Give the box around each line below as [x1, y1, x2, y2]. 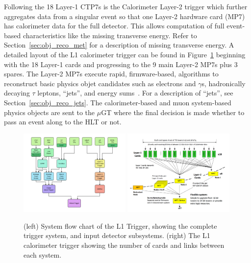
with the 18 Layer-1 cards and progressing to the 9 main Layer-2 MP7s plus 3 [4, 59, 238, 69]
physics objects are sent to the [4, 107, 95, 117]
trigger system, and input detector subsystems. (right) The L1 [24, 230, 210, 240]
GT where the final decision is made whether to [101, 107, 245, 117]
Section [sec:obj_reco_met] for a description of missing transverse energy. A [4, 40, 234, 50]
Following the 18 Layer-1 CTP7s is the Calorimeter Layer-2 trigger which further [4, 1, 248, 11]
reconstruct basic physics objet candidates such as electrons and [4, 78, 196, 88]
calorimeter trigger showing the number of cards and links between [24, 239, 225, 250]
